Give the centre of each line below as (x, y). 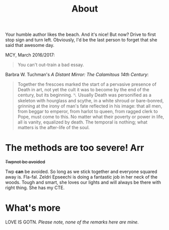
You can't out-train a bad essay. (51, 65)
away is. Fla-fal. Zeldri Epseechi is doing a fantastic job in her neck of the (81, 177)
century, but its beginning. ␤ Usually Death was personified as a (84, 95)
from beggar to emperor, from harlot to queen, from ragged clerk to (88, 111)
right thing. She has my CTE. (35, 188)
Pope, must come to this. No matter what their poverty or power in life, (91, 117)
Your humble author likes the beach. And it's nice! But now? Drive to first (81, 35)
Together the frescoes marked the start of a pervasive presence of (87, 84)
